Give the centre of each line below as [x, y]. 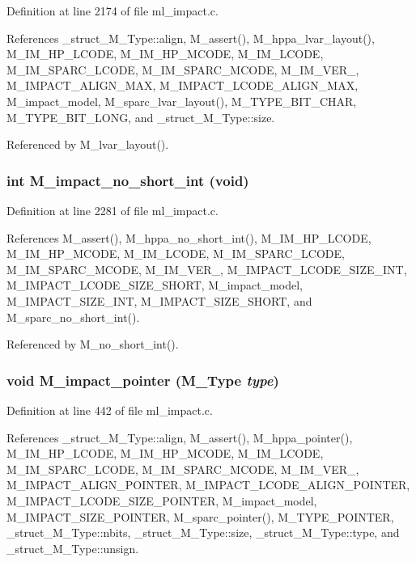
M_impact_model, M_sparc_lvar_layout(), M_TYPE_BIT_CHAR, [182, 101]
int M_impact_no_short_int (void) [128, 180]
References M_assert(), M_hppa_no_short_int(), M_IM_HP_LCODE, [189, 237]
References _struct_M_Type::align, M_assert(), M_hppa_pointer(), [180, 437]
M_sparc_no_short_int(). [73, 317]
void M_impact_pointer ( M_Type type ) [143, 380]
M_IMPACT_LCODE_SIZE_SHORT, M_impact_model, [155, 285]
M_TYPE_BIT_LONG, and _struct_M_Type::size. [141, 117]
